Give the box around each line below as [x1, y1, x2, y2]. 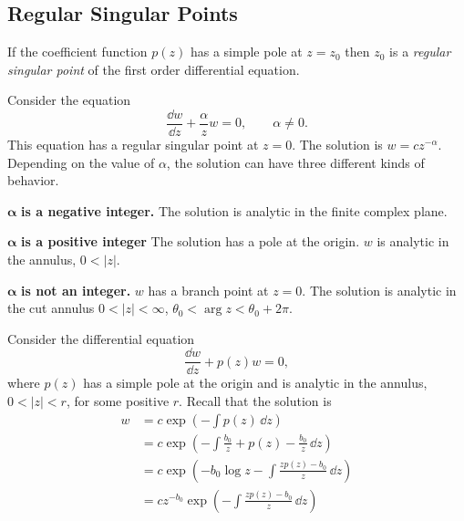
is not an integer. [21, 280, 131, 299]
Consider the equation [7, 90, 131, 109]
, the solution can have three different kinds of [166, 152, 425, 172]
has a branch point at [148, 280, 269, 299]
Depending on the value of [7, 152, 155, 172]
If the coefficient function [7, 42, 148, 61]
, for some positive [66, 391, 170, 411]
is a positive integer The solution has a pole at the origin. [21, 232, 360, 251]
